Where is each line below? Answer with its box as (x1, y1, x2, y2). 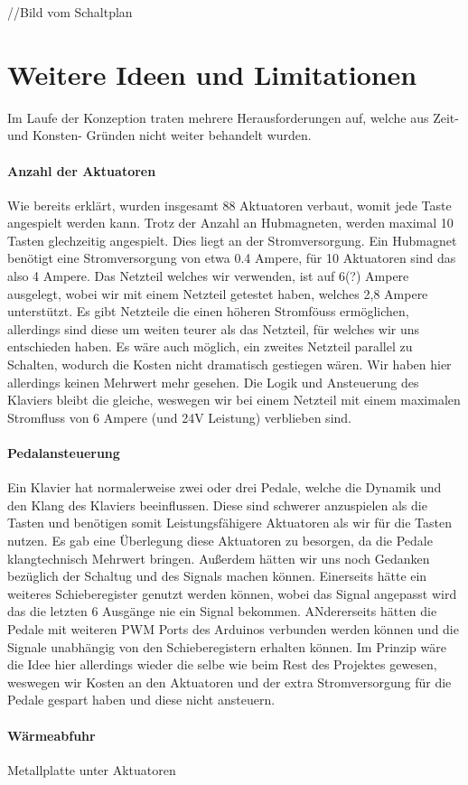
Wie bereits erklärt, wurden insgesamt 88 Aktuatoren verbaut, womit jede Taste (7, 195, 452, 214)
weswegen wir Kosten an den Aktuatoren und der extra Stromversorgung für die (7, 672, 452, 691)
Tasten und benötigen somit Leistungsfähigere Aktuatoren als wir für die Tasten (7, 513, 452, 532)
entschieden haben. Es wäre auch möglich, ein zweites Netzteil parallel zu (7, 337, 413, 356)
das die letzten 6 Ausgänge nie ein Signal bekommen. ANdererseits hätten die (7, 602, 437, 621)
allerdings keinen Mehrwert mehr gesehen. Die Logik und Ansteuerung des (7, 372, 419, 391)
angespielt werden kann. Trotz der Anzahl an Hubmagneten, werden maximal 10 (7, 213, 454, 232)
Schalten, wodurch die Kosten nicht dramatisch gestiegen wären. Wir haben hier (7, 355, 452, 374)
